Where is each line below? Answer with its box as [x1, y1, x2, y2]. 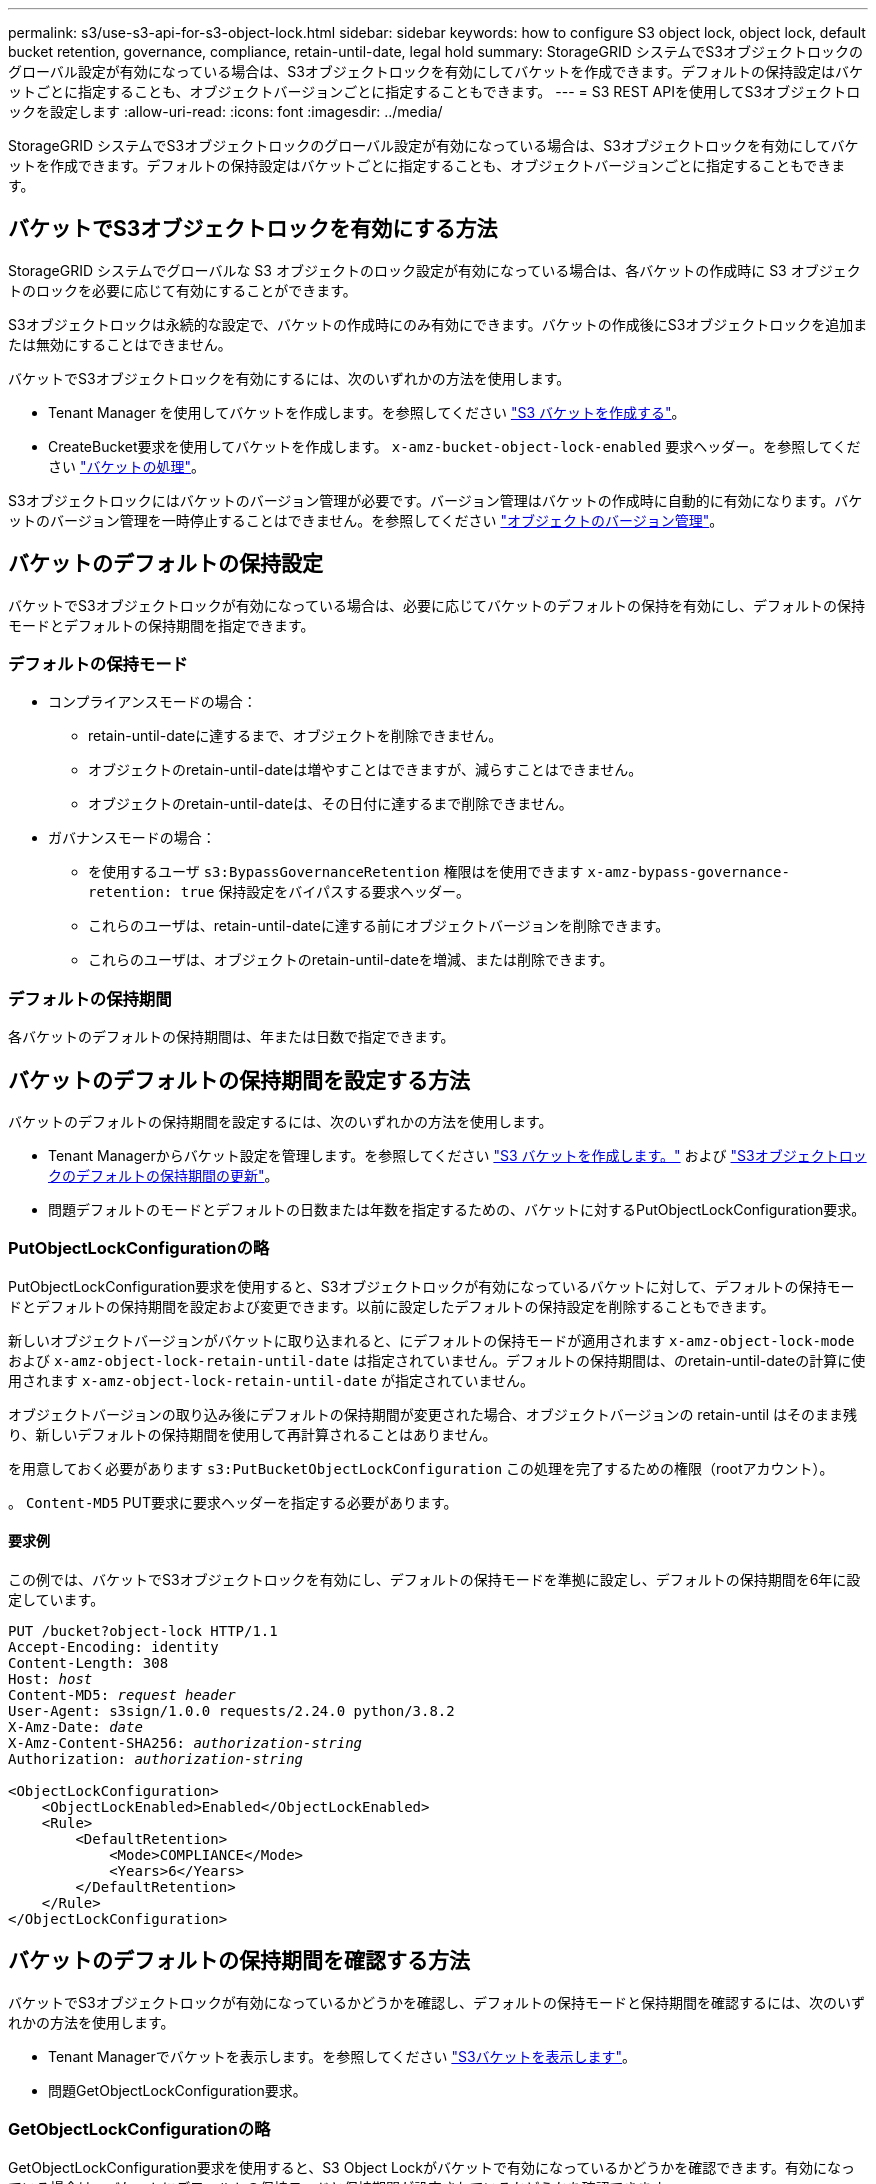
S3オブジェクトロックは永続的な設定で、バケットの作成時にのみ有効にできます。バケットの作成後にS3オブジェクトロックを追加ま [8, 315, 868, 333]
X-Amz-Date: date [8, 1719, 143, 1735]
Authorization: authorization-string [8, 1751, 304, 1767]
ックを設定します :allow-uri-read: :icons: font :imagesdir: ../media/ [8, 103, 443, 120]
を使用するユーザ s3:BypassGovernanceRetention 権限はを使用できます [88, 863, 584, 881]
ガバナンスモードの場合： [48, 829, 216, 847]
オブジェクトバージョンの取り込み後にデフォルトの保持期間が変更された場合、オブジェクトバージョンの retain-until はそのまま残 [8, 1405, 858, 1423]
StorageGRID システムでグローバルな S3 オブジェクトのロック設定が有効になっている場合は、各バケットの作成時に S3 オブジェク [8, 261, 861, 279]
